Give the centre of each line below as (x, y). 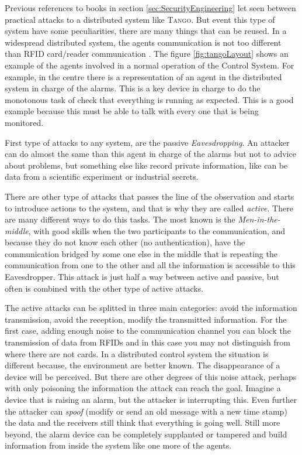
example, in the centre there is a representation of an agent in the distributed (143, 76)
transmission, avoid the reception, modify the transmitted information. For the (146, 319)
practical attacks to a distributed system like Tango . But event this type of (140, 19)
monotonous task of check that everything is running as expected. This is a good (149, 99)
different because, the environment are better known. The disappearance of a (143, 365)
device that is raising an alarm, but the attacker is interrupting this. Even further (151, 399)
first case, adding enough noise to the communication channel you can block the (148, 331)
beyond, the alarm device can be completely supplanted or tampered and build (146, 434)
